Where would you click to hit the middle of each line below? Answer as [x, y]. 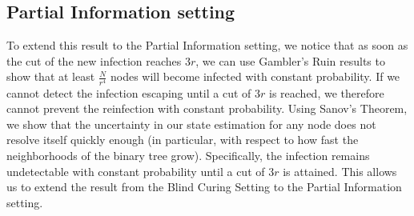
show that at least [51, 76]
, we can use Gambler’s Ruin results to [290, 60]
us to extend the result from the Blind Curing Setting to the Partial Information [204, 187]
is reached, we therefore [327, 92]
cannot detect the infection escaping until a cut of [129, 92]
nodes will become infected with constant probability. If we [255, 76]
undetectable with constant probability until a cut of [136, 171]
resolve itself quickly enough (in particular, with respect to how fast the [183, 140]
